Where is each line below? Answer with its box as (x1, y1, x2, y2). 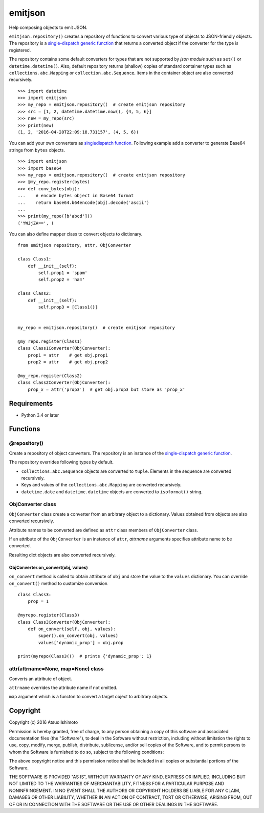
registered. (9, 47, 31, 53)
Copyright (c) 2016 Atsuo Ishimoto (9, 719, 78, 725)
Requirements (9, 399, 53, 407)
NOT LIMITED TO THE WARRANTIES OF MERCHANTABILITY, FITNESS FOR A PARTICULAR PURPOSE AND (9, 781, 224, 787)
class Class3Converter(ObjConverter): (18, 619, 111, 625)
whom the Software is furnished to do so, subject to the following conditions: (9, 749, 164, 755)
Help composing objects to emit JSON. (9, 25, 88, 30)
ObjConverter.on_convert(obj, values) (9, 564, 88, 570)
